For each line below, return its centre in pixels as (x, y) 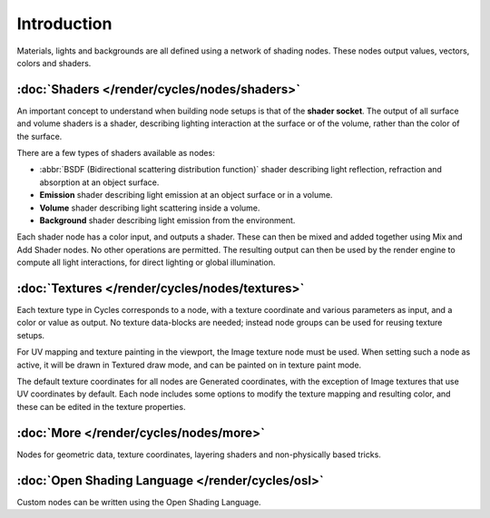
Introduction (64, 24)
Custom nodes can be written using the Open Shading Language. (139, 502)
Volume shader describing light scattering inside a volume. (150, 208)
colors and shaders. (54, 63)
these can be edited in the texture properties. (101, 406)
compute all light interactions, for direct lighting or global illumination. (146, 262)
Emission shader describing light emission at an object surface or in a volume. (186, 195)
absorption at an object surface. (99, 182)
